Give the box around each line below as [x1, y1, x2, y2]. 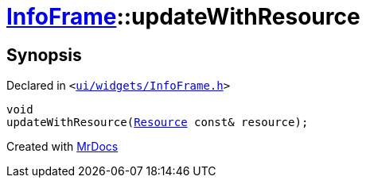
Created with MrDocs [6, 140, 119, 154]
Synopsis [6, 44, 82, 65]
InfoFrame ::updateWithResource [6, 3, 360, 30]
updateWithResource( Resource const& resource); [6, 116, 309, 129]
